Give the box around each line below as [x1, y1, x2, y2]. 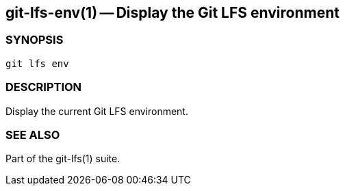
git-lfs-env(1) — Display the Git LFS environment [5, 4, 340, 21]
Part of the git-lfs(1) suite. [5, 153, 120, 165]
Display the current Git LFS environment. [5, 105, 188, 117]
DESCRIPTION [5, 80, 82, 94]
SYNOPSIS [5, 33, 64, 47]
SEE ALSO [5, 127, 60, 142]
